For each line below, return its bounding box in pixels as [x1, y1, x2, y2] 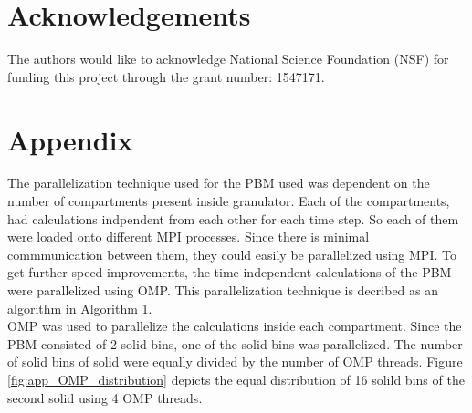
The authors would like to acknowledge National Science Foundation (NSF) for [7, 49, 449, 68]
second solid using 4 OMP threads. [7, 387, 203, 407]
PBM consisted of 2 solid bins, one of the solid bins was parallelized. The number [7, 334, 463, 353]
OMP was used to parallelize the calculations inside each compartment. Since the [7, 316, 462, 336]
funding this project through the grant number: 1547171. [7, 67, 325, 86]
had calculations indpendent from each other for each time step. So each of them [7, 209, 459, 228]
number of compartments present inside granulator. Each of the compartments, [7, 191, 450, 211]
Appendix [7, 120, 133, 158]
